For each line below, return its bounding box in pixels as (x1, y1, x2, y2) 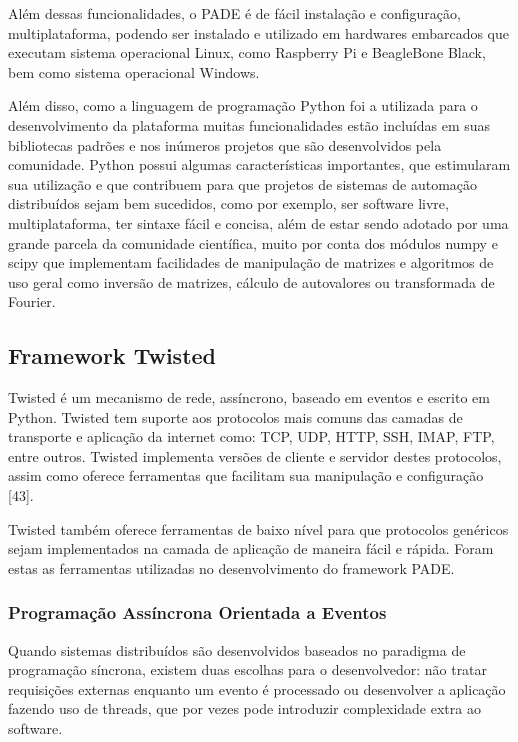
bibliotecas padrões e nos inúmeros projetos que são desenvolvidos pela (8, 134, 442, 155)
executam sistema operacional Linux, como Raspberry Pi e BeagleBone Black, (8, 42, 486, 63)
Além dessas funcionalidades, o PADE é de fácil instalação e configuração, (8, 3, 461, 23)
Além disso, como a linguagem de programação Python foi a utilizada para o (8, 95, 478, 116)
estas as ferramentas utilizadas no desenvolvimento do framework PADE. (8, 557, 455, 578)
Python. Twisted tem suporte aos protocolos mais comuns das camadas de (8, 406, 463, 427)
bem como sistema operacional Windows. (8, 61, 260, 82)
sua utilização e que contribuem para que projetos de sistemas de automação (8, 173, 478, 194)
